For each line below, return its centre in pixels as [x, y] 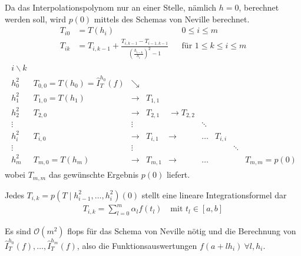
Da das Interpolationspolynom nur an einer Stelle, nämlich [111, 7]
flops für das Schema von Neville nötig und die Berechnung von [182, 231]
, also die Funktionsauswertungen [137, 245]
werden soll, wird [35, 19]
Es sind [18, 231]
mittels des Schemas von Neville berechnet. [172, 19]
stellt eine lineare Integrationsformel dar [214, 195]
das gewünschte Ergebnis [94, 174]
